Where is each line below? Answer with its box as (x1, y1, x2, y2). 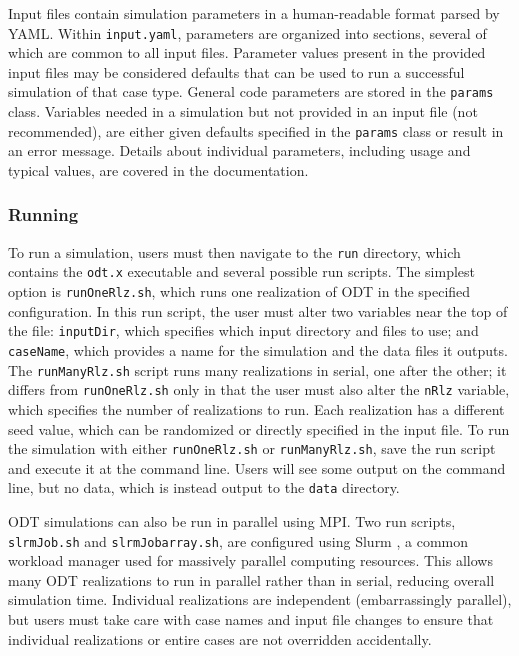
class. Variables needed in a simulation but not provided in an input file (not (8, 101, 478, 122)
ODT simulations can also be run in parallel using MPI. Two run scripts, (8, 511, 456, 532)
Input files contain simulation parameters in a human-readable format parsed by (8, 3, 500, 23)
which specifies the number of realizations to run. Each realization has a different (8, 398, 505, 419)
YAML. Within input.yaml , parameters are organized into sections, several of (8, 22, 487, 43)
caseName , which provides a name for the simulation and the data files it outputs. (8, 339, 508, 360)
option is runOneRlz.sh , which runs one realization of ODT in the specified (8, 281, 471, 302)
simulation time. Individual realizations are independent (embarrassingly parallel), (8, 589, 512, 610)
